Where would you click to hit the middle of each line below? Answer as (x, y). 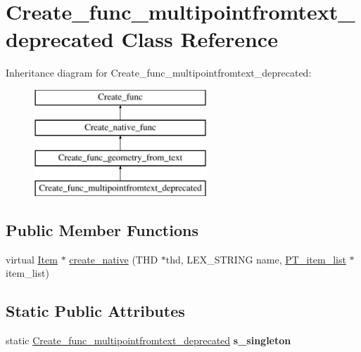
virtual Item (32, 259)
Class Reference (199, 39)
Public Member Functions (102, 230)
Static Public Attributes (95, 311)
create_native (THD (114, 259)
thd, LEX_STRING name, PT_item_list (256, 259)
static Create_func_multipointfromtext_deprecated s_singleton (148, 340)
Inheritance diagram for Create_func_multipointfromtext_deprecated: (159, 73)
